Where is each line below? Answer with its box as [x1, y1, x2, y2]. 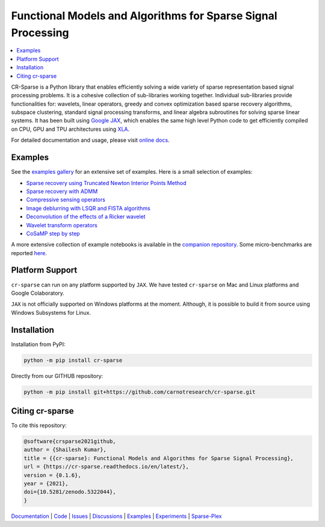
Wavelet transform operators [26, 221, 97, 229]
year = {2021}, [23, 480, 69, 487]
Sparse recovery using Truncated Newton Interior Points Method [26, 179, 187, 186]
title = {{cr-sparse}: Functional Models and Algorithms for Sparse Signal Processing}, [23, 455, 294, 461]
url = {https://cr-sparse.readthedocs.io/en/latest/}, [23, 463, 189, 470]
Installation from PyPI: [11, 341, 66, 348]
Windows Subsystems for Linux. [11, 309, 91, 316]
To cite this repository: [11, 422, 67, 429]
